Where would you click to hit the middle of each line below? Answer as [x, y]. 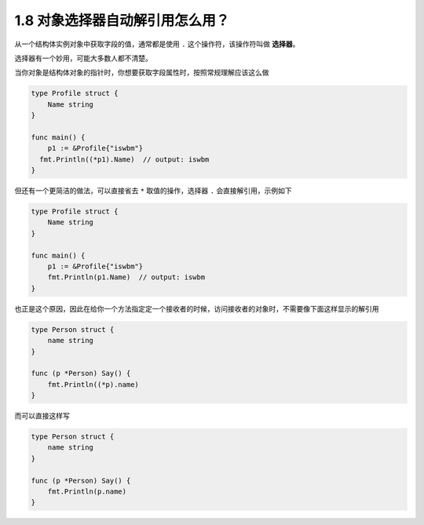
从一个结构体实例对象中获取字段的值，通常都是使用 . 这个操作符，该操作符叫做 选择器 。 [157, 44]
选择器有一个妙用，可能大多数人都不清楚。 [83, 58]
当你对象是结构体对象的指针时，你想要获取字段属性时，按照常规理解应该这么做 [142, 73]
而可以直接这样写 [42, 416]
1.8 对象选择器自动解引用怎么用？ [122, 20]
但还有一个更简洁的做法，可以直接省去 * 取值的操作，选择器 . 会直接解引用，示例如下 [153, 191]
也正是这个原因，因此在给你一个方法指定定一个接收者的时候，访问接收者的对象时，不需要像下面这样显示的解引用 [197, 308]
